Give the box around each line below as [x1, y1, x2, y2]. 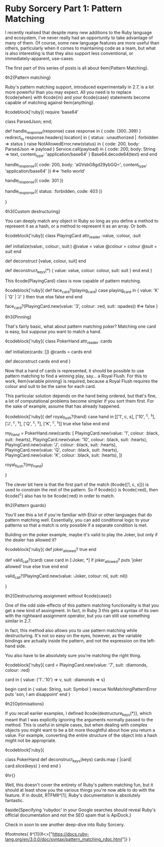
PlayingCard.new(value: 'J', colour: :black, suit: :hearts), [5, 441, 117, 448]
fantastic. [5, 798, 24, 803]
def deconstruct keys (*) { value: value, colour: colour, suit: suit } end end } [5, 267, 153, 275]
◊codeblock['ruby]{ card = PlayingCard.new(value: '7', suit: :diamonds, [5, 662, 148, 668]
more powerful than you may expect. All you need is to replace [5, 89, 132, 95]
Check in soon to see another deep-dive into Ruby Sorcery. [5, 822, 125, 827]
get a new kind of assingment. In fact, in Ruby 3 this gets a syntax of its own [5, 608, 159, 614]
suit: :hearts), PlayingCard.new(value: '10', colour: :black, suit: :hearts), [5, 436, 148, 442]
